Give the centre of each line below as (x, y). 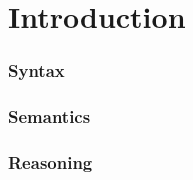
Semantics (49, 116)
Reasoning (50, 161)
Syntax (36, 70)
